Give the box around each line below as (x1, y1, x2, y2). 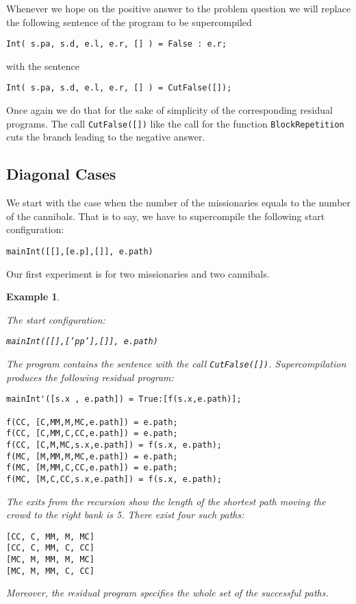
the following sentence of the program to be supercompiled (6, 14, 252, 29)
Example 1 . (6, 289, 60, 304)
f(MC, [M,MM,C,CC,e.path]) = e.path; (6, 463, 178, 473)
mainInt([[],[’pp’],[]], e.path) (6, 337, 158, 347)
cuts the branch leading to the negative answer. (6, 130, 205, 144)
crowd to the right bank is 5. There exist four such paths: (6, 507, 244, 522)
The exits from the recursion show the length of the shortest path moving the (6, 494, 326, 508)
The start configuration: (6, 312, 105, 326)
